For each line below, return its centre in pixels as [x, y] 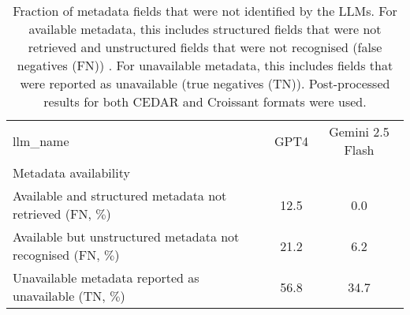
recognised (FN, [56, 255]
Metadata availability [71, 172]
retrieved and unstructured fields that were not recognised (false [205, 47]
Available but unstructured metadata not [126, 236]
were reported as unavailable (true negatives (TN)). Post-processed [205, 83]
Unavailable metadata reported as [106, 277]
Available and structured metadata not [120, 195]
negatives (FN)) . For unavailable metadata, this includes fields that [205, 65]
